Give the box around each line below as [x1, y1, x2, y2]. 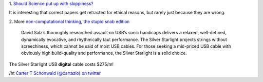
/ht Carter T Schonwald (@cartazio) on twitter [9, 70, 101, 76]
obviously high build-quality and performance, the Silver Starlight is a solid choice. [21, 50, 187, 56]
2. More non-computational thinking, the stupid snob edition [9, 19, 130, 24]
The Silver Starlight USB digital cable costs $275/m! [9, 61, 114, 67]
